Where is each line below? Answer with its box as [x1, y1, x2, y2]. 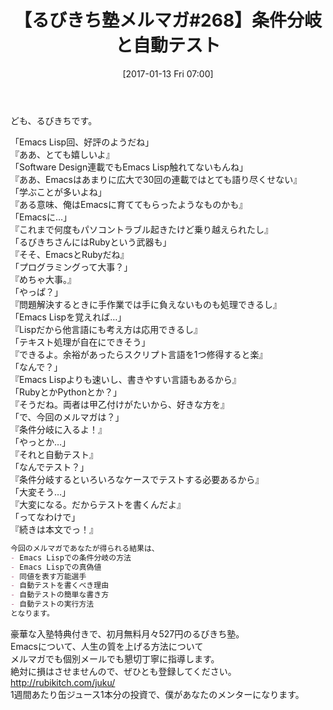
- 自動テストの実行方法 [10, 599, 95, 610]
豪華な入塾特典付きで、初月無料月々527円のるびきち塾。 [10, 627, 245, 640]
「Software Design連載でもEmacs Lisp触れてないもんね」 [10, 161, 248, 173]
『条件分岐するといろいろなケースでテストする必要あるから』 [10, 473, 265, 485]
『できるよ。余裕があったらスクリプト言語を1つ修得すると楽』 [10, 348, 268, 360]
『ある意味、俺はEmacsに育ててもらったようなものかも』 [10, 198, 248, 210]
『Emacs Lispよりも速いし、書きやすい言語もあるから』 [10, 373, 242, 385]
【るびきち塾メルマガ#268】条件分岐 [13, 9, 323, 32]
